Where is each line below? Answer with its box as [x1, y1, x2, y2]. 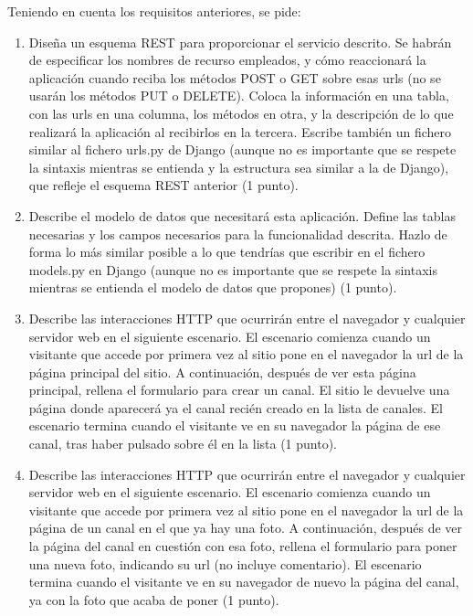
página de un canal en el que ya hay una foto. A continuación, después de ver [28, 518, 463, 537]
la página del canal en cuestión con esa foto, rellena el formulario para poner [28, 536, 457, 556]
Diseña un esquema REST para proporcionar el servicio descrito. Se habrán [28, 32, 452, 51]
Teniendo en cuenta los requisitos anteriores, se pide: [7, 2, 301, 20]
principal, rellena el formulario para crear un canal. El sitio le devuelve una [28, 380, 450, 399]
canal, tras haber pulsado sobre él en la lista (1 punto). [28, 434, 338, 453]
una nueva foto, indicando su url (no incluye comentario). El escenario [28, 554, 422, 573]
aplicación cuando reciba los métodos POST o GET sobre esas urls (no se [28, 68, 441, 87]
